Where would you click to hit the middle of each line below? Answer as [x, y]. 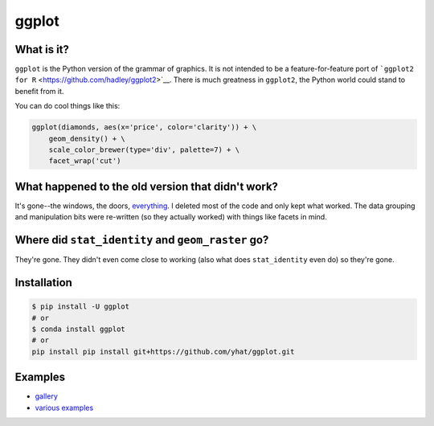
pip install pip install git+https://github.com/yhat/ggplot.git [163, 351]
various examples [64, 408]
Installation [43, 283]
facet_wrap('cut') [85, 161]
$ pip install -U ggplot [81, 307]
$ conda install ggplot [79, 329]
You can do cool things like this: [68, 106]
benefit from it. [39, 91]
